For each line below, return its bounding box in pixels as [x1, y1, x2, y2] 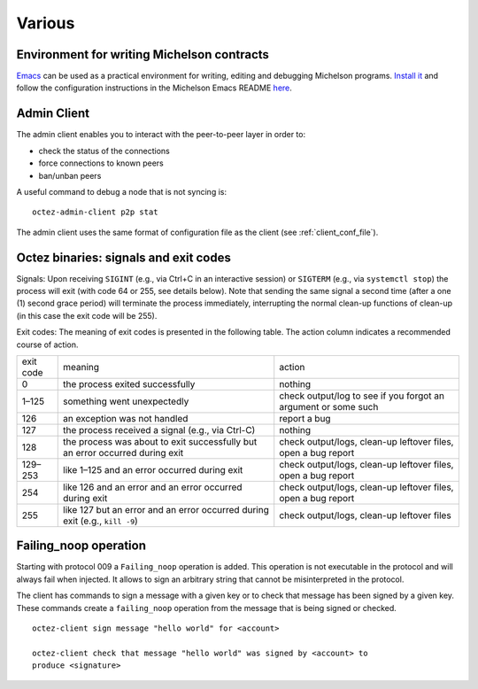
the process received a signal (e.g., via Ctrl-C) [63, 423, 256, 436]
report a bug [279, 412, 331, 424]
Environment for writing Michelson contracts [16, 47, 270, 62]
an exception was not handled [63, 412, 189, 424]
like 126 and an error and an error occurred [63, 481, 243, 493]
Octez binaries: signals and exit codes [16, 250, 232, 265]
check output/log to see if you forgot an [279, 390, 445, 402]
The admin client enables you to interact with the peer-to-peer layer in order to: [16, 129, 305, 140]
